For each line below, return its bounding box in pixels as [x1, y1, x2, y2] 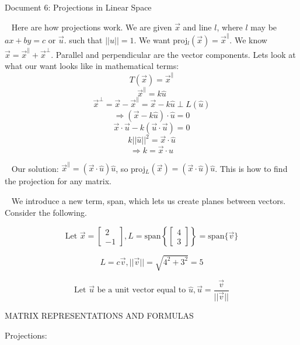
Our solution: [11, 162, 59, 174]
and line [183, 20, 212, 33]
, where [217, 20, 243, 33]
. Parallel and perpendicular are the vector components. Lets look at [51, 48, 296, 60]
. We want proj [134, 33, 188, 46]
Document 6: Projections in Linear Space [5, 1, 152, 13]
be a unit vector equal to [97, 286, 186, 295]
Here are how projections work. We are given [11, 20, 172, 33]
